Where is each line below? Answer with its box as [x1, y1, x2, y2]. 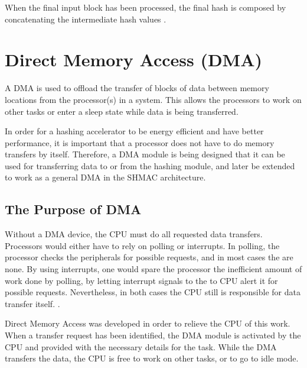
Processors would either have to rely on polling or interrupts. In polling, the [5, 239, 280, 251]
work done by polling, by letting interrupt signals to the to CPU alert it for [5, 274, 278, 286]
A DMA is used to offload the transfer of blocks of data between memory [5, 82, 269, 94]
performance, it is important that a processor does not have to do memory [5, 136, 275, 149]
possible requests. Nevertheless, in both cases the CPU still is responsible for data [5, 286, 301, 298]
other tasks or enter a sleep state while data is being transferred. [5, 105, 239, 117]
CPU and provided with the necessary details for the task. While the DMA [5, 340, 277, 353]
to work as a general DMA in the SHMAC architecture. [5, 171, 206, 183]
